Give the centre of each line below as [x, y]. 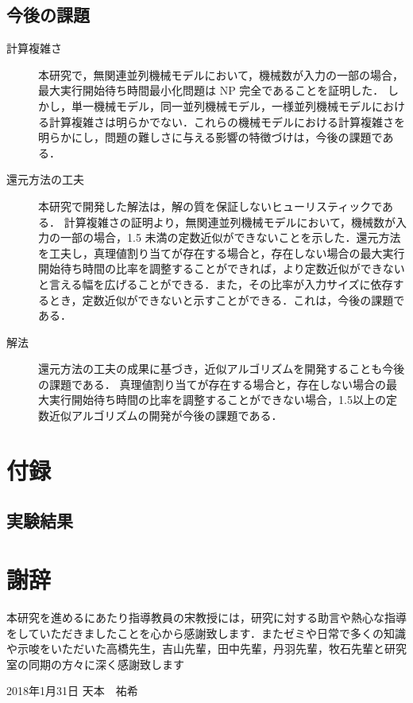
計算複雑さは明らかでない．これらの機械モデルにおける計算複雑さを [227, 121]
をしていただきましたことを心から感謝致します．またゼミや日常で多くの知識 [206, 633]
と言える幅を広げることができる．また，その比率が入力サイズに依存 [216, 284]
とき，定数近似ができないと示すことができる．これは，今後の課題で [227, 299]
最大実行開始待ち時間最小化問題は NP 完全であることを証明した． [211, 90]
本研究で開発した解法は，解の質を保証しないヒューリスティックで [210, 206]
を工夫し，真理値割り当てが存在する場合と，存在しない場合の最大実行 [222, 252]
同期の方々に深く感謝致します [106, 664]
